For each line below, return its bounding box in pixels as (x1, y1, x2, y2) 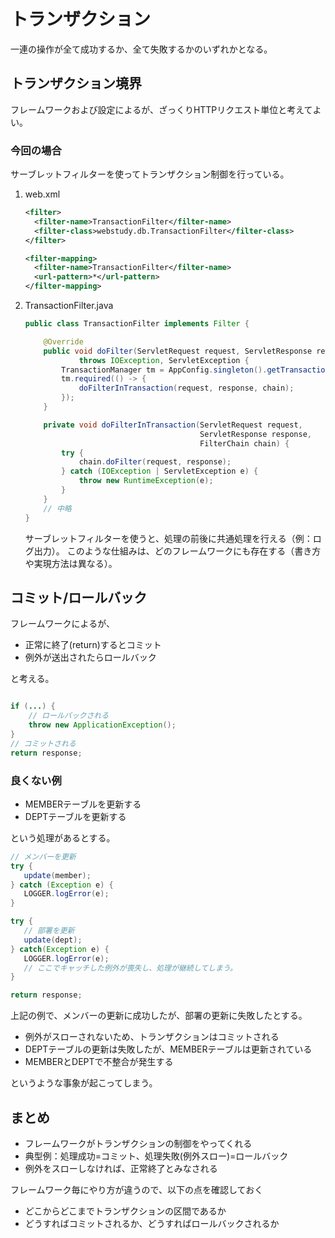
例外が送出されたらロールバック (24, 651, 157, 664)
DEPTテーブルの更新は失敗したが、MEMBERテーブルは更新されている (24, 1043, 313, 1055)
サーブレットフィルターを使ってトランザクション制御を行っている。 (10, 168, 290, 180)
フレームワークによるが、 (10, 618, 115, 630)
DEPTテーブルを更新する (24, 810, 127, 822)
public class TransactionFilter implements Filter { (24, 319, 250, 329)
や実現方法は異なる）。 (24, 557, 118, 569)
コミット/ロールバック (10, 589, 148, 606)
